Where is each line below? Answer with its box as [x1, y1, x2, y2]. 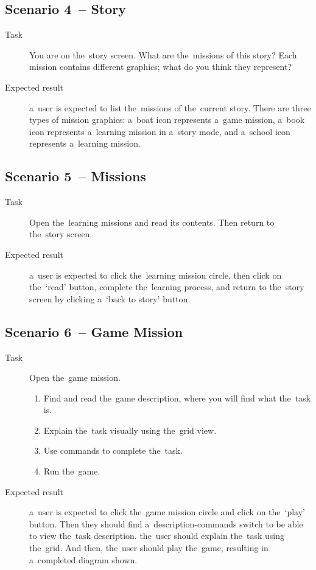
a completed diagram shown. [29, 553, 138, 566]
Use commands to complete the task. [43, 444, 183, 457]
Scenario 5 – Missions [5, 167, 146, 186]
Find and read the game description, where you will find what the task [43, 391, 311, 404]
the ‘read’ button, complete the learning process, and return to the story [29, 280, 304, 293]
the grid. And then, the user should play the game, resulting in [29, 541, 269, 554]
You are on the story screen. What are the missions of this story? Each [29, 48, 297, 61]
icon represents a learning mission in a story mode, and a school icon [29, 125, 290, 137]
